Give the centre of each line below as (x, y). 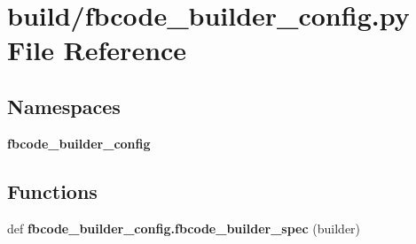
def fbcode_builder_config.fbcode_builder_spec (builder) (184, 228)
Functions (52, 191)
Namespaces (64, 106)
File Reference (97, 50)
